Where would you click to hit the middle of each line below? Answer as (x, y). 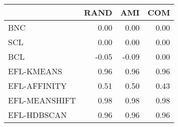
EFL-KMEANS (35, 71)
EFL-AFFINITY (37, 86)
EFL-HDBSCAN (37, 115)
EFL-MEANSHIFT (42, 100)
